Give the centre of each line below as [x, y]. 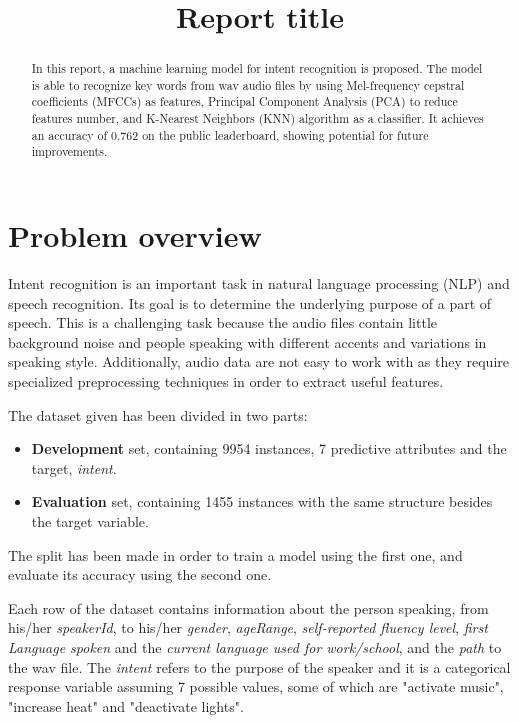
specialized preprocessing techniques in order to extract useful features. [226, 381]
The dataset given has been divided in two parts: [158, 414]
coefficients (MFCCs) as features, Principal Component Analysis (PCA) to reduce [244, 101]
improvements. [69, 151]
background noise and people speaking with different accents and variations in [247, 341]
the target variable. [90, 520]
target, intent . [74, 467]
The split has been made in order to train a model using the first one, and [235, 554]
